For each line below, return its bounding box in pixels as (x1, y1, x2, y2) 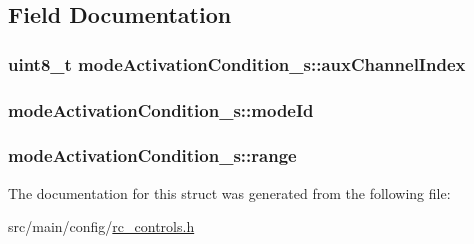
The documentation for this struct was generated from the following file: (8, 182, 451, 203)
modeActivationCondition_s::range (8, 143, 297, 168)
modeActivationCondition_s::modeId (8, 97, 314, 122)
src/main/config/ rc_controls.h (8, 216, 195, 237)
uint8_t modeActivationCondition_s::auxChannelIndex (8, 51, 466, 76)
